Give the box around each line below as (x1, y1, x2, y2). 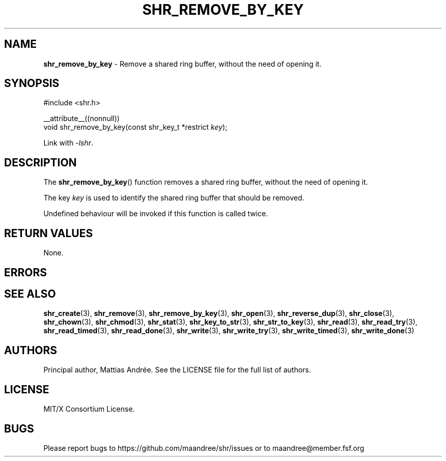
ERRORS (4, 266, 47, 279)
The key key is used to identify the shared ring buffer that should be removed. (43, 193, 304, 203)
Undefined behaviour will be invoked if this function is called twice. (43, 209, 268, 218)
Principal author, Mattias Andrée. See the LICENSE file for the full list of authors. (43, 365, 311, 374)
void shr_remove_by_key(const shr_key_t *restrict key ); (43, 123, 228, 132)
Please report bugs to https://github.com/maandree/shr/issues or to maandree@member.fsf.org (43, 443, 365, 452)
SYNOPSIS (4, 77, 60, 90)
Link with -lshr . (43, 138, 94, 148)
